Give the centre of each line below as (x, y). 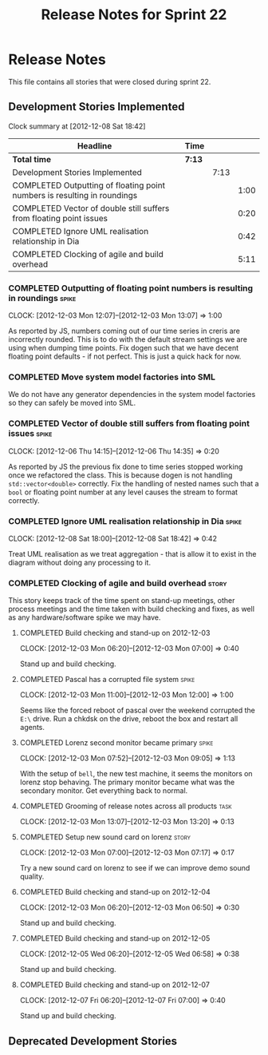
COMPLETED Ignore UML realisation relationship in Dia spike (125, 521)
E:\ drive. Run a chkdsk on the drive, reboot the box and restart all (129, 719)
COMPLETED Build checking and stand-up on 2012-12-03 (115, 633)
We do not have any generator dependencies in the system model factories (132, 395)
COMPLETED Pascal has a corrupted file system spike (107, 680)
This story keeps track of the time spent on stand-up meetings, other (122, 601)
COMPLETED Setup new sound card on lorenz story (105, 837)
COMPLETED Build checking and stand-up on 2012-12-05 (115, 938)
